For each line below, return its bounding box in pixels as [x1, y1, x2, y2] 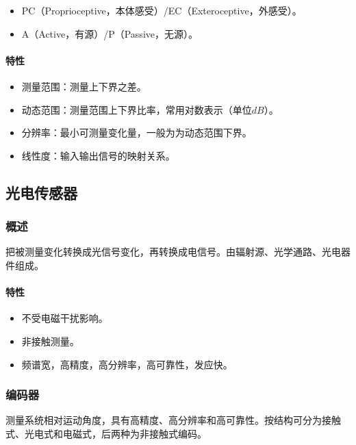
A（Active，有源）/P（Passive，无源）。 [21, 26, 198, 40]
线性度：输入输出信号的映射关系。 [21, 148, 175, 162]
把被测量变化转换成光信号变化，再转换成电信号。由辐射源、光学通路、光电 [5, 244, 341, 259]
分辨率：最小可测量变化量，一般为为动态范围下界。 [21, 125, 252, 140]
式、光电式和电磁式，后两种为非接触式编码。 [5, 426, 207, 440]
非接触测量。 [21, 333, 79, 348]
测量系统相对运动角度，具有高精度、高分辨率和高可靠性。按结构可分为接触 [5, 413, 341, 427]
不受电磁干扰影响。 [21, 311, 108, 325]
